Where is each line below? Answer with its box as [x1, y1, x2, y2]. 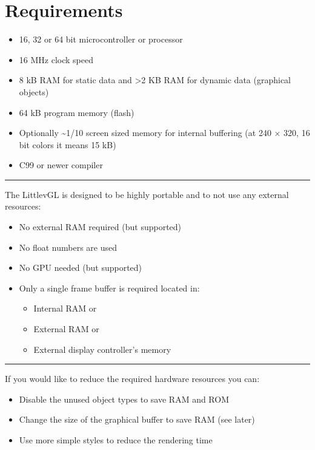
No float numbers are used [19, 240, 118, 253]
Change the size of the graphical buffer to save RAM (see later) [19, 413, 255, 426]
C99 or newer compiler [19, 159, 103, 171]
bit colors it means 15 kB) [19, 138, 116, 151]
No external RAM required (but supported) [19, 220, 182, 233]
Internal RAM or [33, 302, 97, 315]
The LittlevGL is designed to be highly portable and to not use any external [5, 188, 289, 200]
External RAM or [33, 322, 99, 335]
